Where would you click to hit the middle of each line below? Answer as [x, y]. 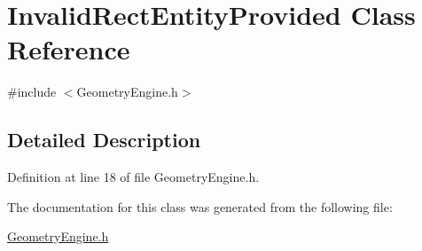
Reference [69, 49]
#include [32, 92]
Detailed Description [104, 140]
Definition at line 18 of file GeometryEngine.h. [133, 177]
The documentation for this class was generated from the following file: [200, 206]
